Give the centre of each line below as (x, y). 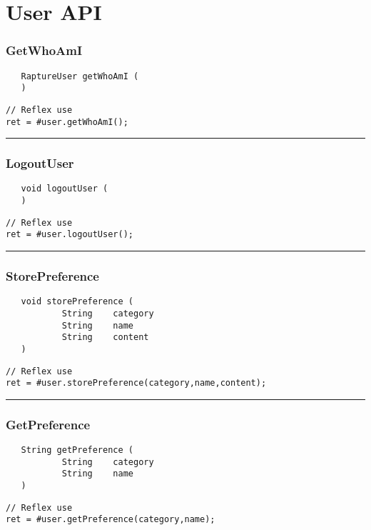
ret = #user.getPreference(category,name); (111, 520)
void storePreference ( (77, 302)
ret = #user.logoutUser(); (70, 235)
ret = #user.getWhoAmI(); (67, 122)
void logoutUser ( (65, 189)
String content (105, 337)
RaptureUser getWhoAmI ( (80, 76)
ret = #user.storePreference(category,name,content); (136, 383)
